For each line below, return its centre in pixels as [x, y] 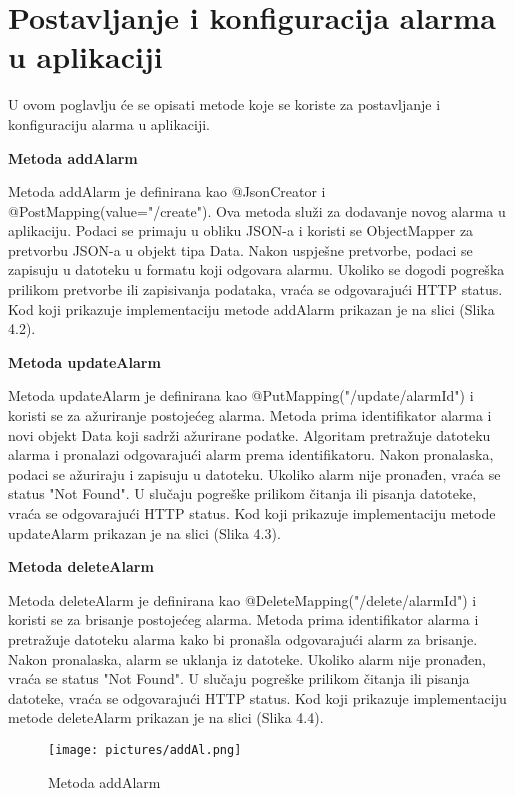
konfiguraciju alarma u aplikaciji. [109, 123]
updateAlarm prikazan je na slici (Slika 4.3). [144, 532]
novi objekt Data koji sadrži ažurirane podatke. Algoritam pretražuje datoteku [249, 434]
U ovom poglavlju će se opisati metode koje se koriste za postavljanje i [224, 104]
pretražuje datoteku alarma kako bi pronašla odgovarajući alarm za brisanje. [243, 638]
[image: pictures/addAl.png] [145, 749]
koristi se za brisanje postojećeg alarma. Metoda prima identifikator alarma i [243, 619]
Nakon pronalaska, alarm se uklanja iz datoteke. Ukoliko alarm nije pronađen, [247, 658]
